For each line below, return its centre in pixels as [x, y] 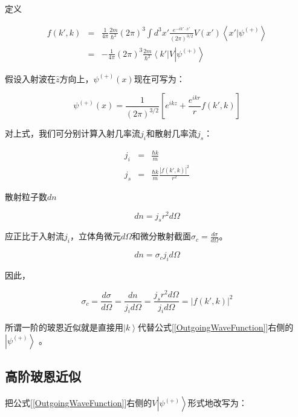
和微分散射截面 [162, 236]
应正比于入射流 [34, 236]
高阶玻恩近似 [43, 376]
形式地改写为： [217, 403]
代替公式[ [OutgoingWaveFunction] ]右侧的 [215, 327]
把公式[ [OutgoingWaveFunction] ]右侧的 [79, 403]
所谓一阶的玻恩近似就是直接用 [64, 327]
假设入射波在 [30, 78]
